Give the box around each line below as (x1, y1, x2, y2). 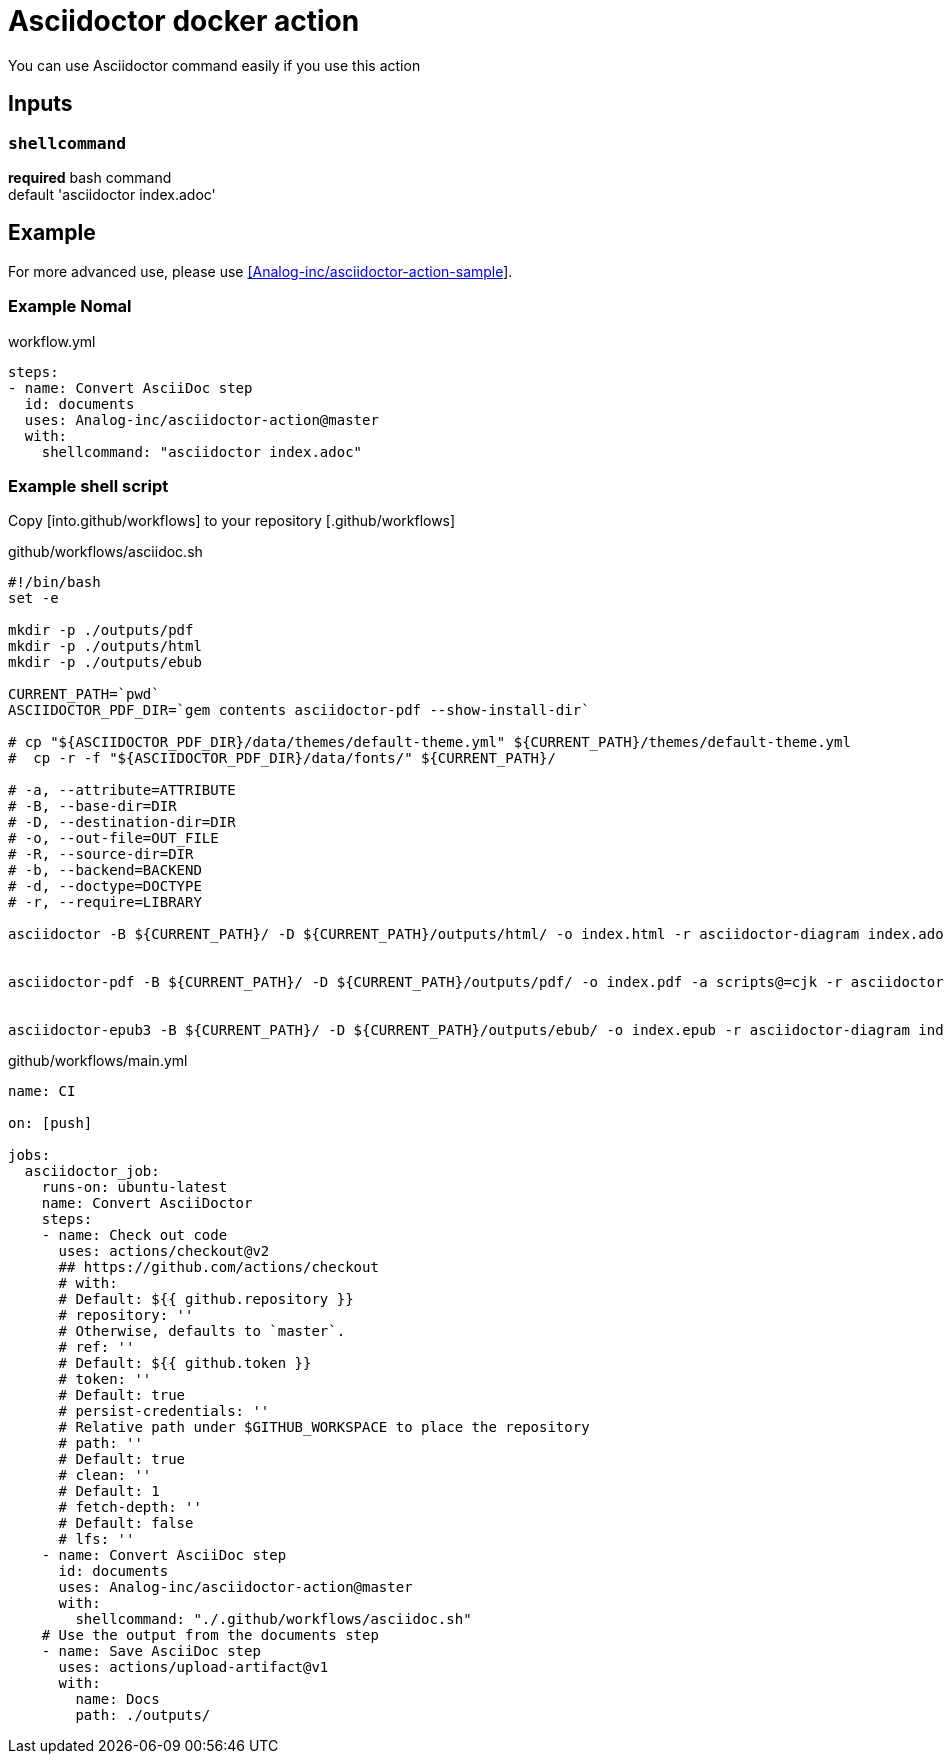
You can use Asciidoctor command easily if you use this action (8, 56, 421, 74)
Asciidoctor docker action (8, 4, 360, 38)
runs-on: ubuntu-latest (41, 1179, 228, 1196)
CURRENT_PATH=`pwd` (8, 686, 160, 703)
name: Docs (75, 1691, 160, 1708)
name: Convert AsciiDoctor (41, 1195, 253, 1212)
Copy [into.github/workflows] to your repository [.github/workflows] (8, 512, 456, 530)
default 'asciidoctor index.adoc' (8, 185, 216, 203)
